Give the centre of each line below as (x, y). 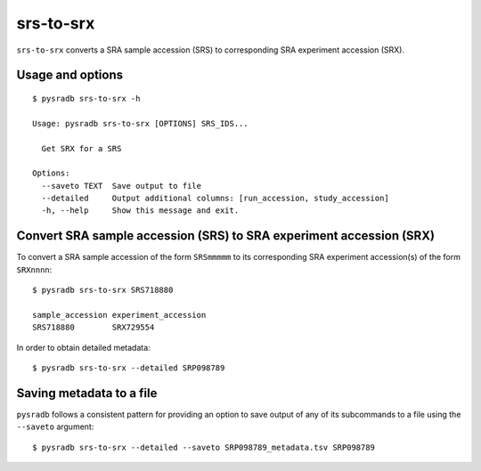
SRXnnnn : (34, 269)
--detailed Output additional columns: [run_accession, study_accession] (215, 199)
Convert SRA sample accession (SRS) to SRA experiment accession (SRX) (226, 236)
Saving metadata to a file (87, 393)
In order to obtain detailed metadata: (83, 347)
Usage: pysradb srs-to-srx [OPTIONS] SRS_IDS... (140, 123)
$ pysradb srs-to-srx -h (86, 98)
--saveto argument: (55, 426)
